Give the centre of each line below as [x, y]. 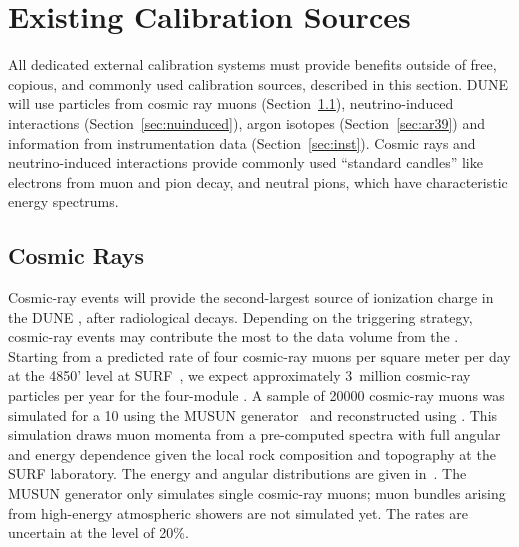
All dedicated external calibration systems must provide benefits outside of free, [252, 64]
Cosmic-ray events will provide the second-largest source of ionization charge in [251, 297]
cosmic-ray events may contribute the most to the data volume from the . [233, 336]
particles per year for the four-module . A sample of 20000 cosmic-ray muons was [256, 395]
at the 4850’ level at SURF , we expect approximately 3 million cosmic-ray [239, 375]
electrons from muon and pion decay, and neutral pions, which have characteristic [258, 181]
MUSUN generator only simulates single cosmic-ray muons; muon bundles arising [257, 493]
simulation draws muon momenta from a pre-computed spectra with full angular [254, 434]
